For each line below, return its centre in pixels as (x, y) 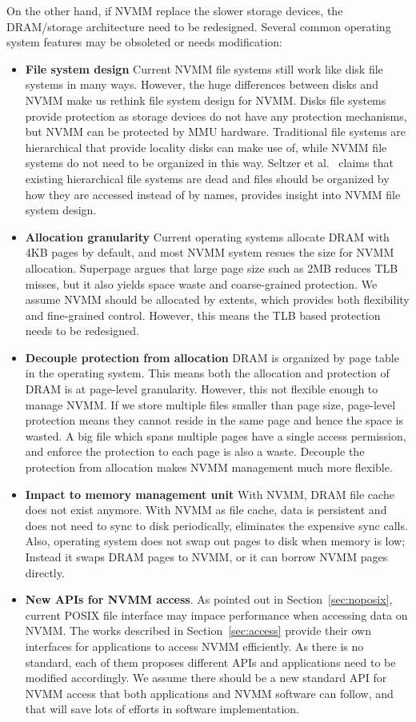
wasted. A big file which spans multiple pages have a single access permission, (216, 435)
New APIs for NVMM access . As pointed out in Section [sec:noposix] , (209, 599)
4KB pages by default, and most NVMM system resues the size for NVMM (210, 252)
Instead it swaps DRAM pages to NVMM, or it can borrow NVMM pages (206, 556)
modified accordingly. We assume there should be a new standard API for (206, 678)
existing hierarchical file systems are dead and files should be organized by (207, 178)
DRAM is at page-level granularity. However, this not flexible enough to (202, 389)
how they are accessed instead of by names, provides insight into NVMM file (213, 194)
